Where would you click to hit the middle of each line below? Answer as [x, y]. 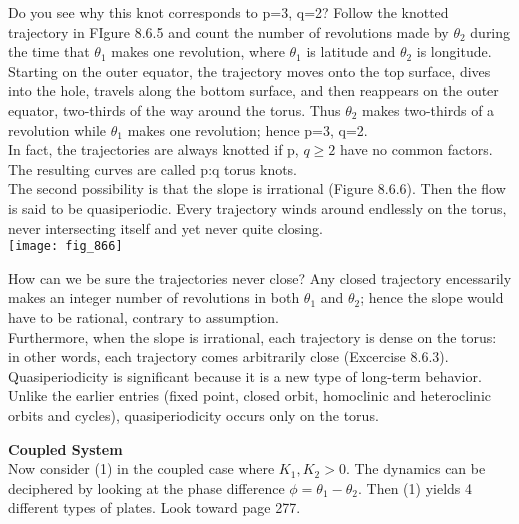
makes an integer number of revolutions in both [154, 297]
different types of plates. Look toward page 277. [154, 507]
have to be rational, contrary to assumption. [143, 316]
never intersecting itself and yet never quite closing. [165, 227]
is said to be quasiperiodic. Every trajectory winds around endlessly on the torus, [257, 207]
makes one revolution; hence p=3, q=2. [247, 129]
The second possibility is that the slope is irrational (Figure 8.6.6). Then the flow [257, 188]
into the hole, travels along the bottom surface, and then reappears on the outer [253, 90]
